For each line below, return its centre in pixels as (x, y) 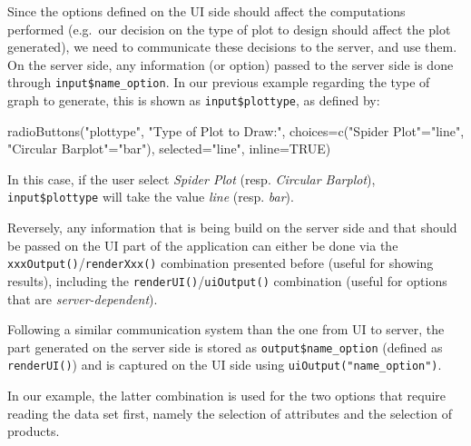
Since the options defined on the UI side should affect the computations (206, 11)
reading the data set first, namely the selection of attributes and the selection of (230, 413)
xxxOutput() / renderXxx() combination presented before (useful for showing (221, 263)
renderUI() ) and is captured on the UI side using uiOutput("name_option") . (225, 365)
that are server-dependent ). (83, 298)
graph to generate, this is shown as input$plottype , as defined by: (194, 100)
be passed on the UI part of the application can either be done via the (203, 245)
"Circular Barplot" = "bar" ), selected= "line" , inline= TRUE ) (169, 149)
